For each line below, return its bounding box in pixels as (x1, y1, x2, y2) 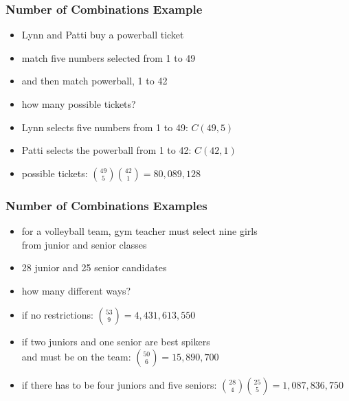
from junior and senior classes (21, 237, 147, 251)
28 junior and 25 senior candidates (21, 260, 167, 275)
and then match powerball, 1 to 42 (21, 73, 168, 88)
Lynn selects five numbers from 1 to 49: (21, 119, 188, 134)
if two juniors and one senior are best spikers (21, 334, 210, 349)
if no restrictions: (21, 308, 93, 322)
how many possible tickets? (21, 97, 136, 111)
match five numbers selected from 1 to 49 (21, 50, 196, 65)
